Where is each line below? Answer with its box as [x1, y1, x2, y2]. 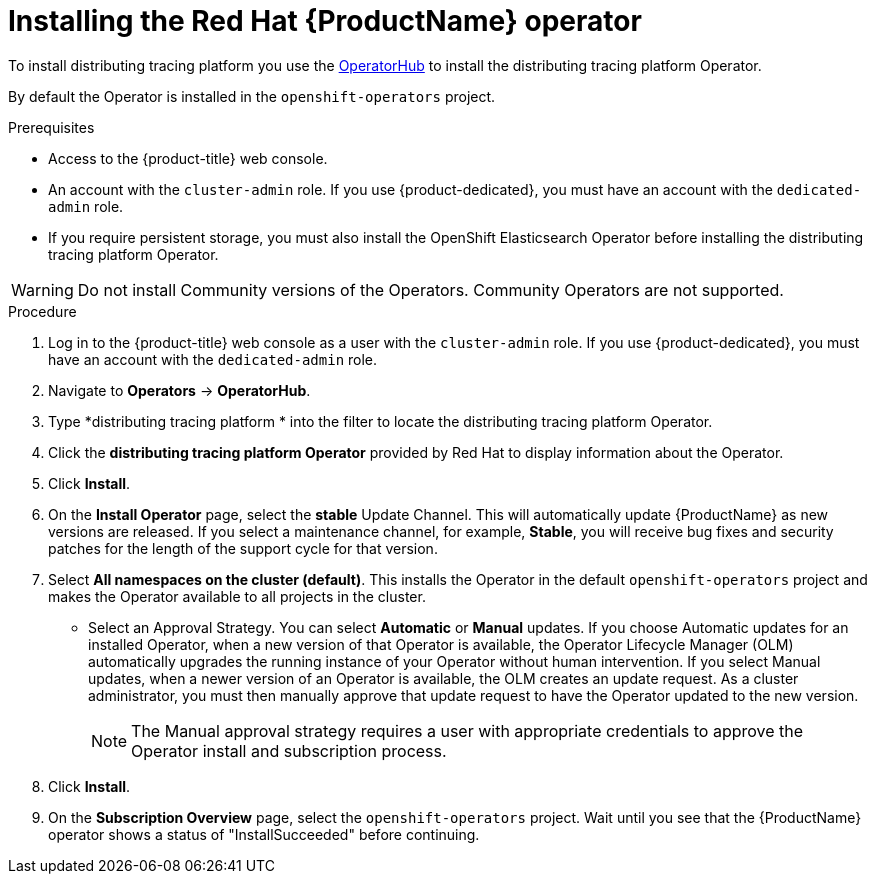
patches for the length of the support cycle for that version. [48, 539, 438, 557]
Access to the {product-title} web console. [48, 149, 328, 167]
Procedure [8, 302, 77, 320]
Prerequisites [8, 118, 95, 136]
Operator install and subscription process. [131, 740, 447, 761]
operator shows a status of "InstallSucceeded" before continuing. [48, 825, 480, 843]
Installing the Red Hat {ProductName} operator [8, 4, 642, 38]
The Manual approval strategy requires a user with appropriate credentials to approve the [131, 720, 804, 741]
